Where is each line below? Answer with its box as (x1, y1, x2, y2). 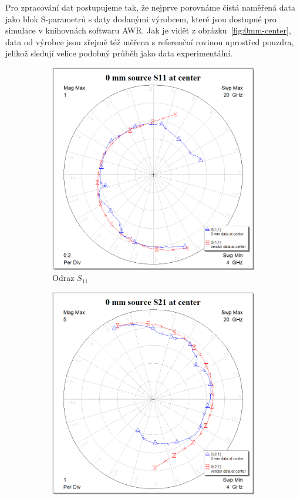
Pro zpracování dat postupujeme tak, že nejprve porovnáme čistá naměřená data (5, 1, 296, 13)
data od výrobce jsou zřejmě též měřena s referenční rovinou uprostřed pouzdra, (5, 35, 294, 48)
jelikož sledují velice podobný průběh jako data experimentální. (5, 47, 233, 59)
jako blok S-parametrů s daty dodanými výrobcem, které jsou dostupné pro (5, 12, 277, 25)
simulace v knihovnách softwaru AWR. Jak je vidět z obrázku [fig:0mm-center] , (5, 24, 291, 36)
